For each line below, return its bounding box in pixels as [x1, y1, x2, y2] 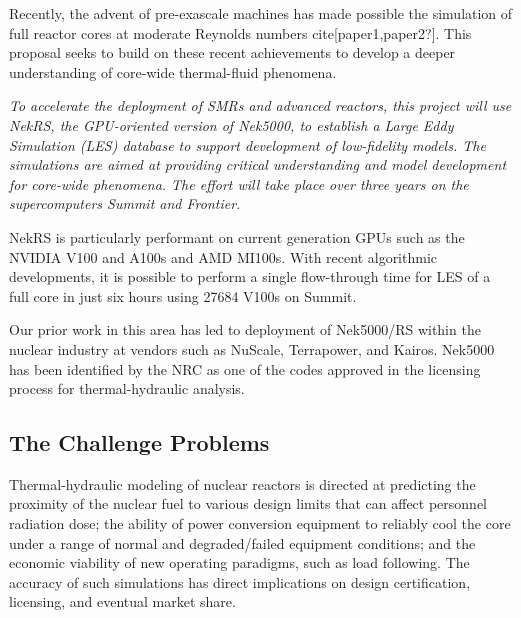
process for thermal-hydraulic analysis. [9, 378, 245, 399]
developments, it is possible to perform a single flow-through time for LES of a [9, 266, 491, 287]
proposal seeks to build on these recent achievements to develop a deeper [9, 42, 456, 63]
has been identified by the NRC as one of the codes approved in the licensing [9, 358, 481, 379]
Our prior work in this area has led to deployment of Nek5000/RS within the [9, 319, 481, 340]
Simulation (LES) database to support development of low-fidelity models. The [9, 134, 486, 155]
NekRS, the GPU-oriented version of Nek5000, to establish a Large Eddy [9, 114, 454, 135]
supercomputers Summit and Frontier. [9, 193, 241, 214]
